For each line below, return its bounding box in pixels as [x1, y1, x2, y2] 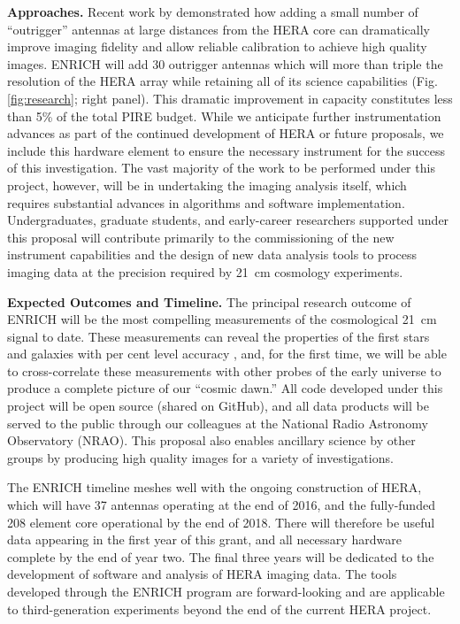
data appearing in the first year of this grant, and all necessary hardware [7, 530, 402, 549]
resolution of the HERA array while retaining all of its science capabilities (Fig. [7, 72, 438, 90]
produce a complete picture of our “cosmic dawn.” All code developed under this [7, 379, 443, 397]
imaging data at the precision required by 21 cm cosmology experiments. [7, 262, 403, 281]
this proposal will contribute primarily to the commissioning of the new [7, 227, 395, 246]
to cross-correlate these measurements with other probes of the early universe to [7, 361, 441, 380]
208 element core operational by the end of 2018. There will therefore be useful [7, 512, 435, 531]
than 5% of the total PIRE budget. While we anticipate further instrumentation [7, 106, 441, 125]
